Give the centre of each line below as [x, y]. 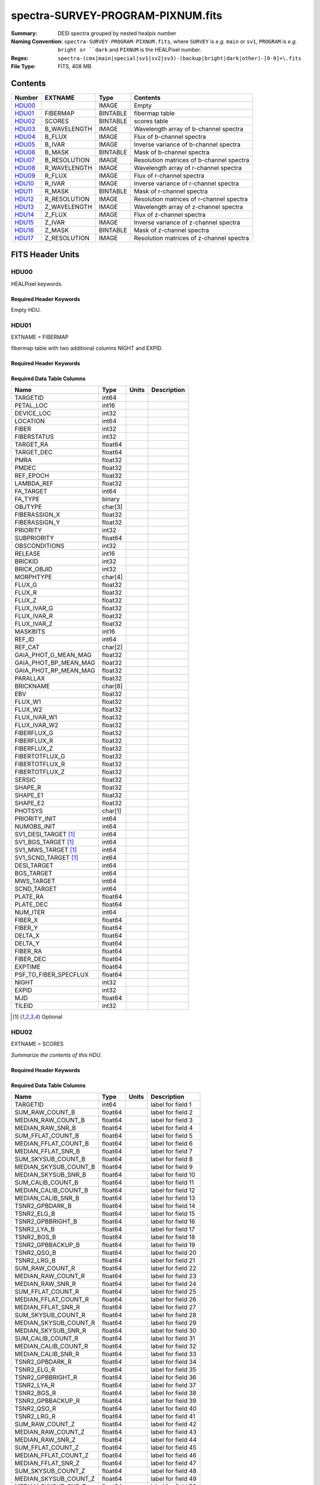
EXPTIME [28, 967]
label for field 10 [173, 1175]
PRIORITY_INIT [35, 819]
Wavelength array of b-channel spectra [188, 129]
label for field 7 [171, 1151]
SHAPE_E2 [29, 803]
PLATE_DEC [31, 905]
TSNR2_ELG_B [35, 1214]
